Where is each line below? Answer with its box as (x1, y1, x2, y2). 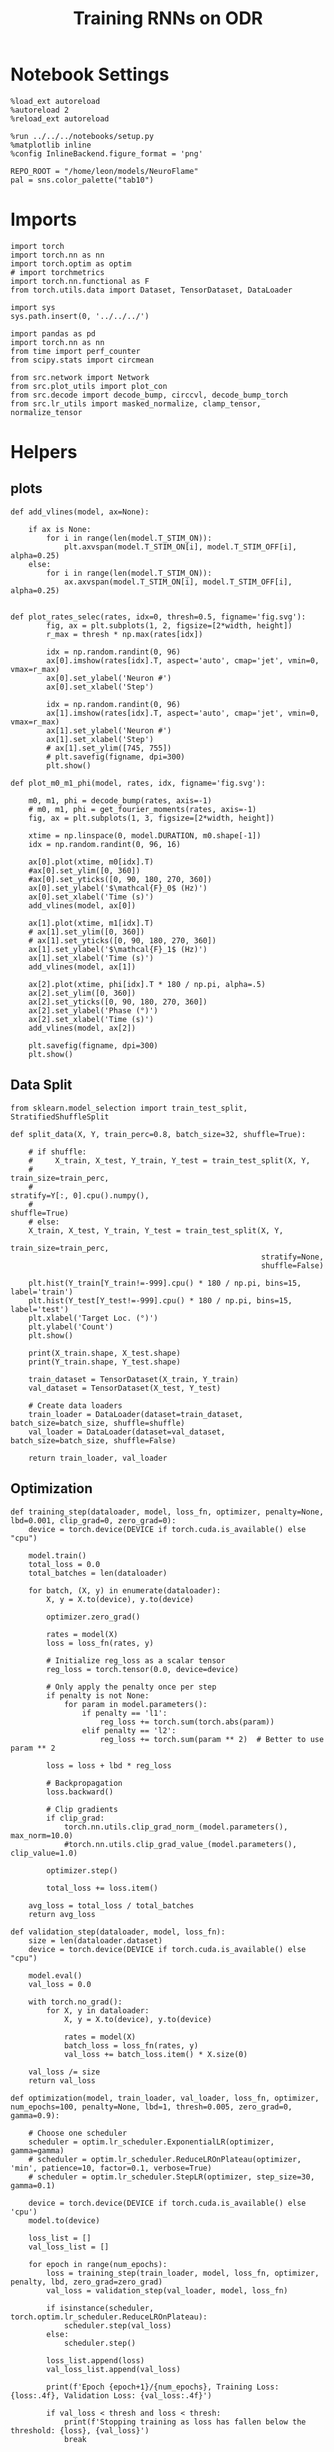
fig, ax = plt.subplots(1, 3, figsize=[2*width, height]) (28, 813, 275, 823)
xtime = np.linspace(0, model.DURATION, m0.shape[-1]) (28, 830, 262, 841)
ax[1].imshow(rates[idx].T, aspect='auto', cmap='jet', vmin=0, (46, 708, 320, 718)
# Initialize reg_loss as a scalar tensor (46, 1655, 226, 1666)
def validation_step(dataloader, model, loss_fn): (10, 1927, 226, 1937)
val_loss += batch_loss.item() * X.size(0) (63, 2049, 248, 2059)
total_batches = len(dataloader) (28, 1568, 168, 1578)
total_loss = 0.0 (28, 1559, 101, 1569)
